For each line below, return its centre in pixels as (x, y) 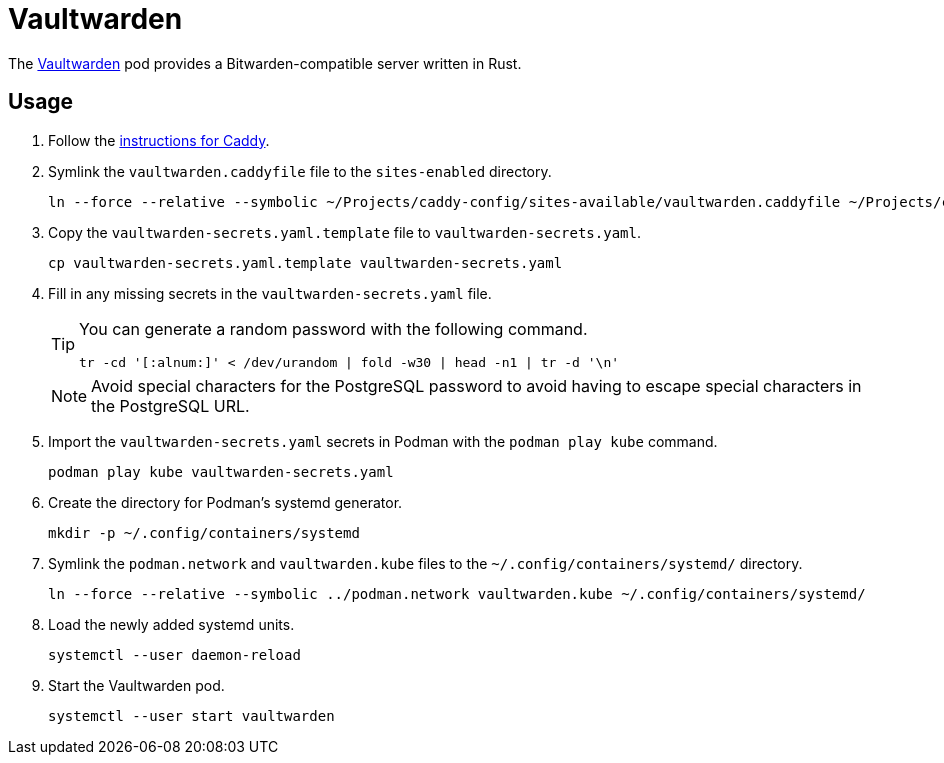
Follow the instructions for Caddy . (159, 140)
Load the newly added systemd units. (171, 624)
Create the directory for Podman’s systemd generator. (225, 502)
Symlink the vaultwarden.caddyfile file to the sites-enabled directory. (300, 171)
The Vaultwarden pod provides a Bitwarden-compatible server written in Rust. (265, 63)
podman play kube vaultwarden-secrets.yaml (221, 471)
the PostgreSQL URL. (170, 405)
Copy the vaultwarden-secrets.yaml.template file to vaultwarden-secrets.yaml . (344, 232)
